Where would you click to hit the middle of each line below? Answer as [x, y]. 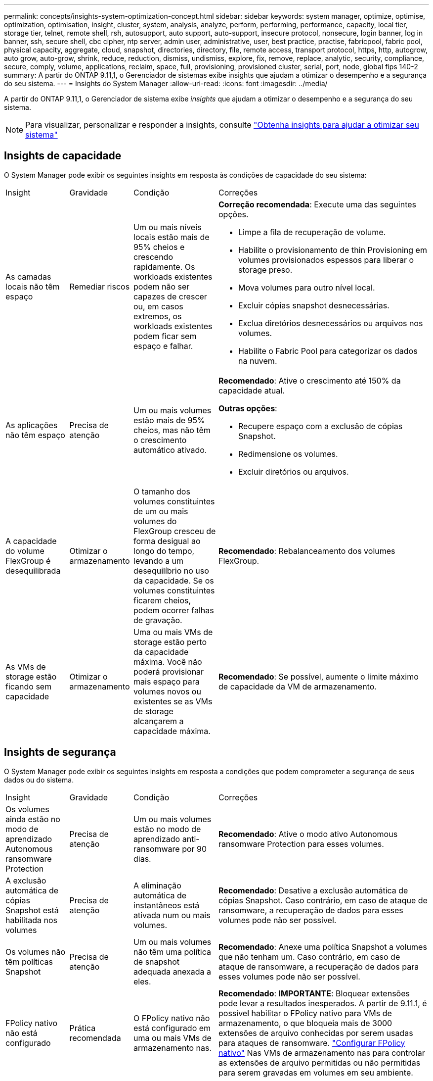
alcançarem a [159, 721]
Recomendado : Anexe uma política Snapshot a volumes [323, 947]
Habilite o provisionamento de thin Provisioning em [333, 250]
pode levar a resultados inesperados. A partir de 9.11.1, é [323, 1003]
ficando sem [29, 686]
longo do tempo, [164, 551]
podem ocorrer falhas [174, 610]
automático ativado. [170, 450]
